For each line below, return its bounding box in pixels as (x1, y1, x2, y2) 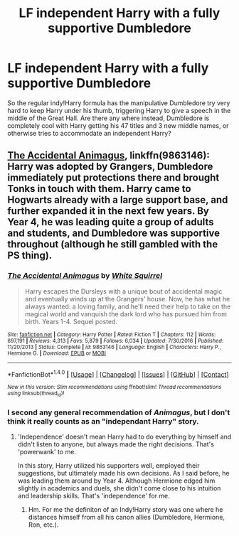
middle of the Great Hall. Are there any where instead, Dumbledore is (7, 114, 210, 122)
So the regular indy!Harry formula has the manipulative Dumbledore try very (7, 98, 230, 107)
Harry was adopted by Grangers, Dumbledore (7, 161, 213, 173)
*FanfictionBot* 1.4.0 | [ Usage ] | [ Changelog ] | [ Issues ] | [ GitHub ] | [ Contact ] (7, 368, 229, 378)
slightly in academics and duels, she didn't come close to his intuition (17, 483, 221, 492)
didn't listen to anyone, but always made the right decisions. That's (17, 439, 215, 449)
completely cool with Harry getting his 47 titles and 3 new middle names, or (7, 121, 229, 129)
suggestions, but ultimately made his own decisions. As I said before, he (17, 468, 230, 477)
